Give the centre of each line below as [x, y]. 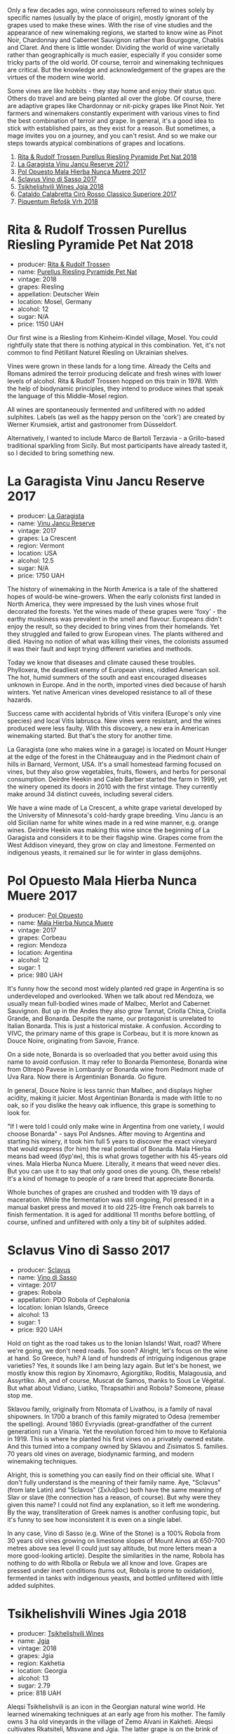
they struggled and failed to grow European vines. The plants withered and [115, 633]
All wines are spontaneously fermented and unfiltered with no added [106, 409]
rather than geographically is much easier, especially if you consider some [115, 55]
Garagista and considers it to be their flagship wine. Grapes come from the [115, 837]
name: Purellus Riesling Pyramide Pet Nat [77, 271]
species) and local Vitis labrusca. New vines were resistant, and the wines [114, 721]
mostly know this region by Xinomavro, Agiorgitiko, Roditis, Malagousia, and [117, 1373]
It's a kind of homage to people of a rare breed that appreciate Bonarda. [111, 1178]
